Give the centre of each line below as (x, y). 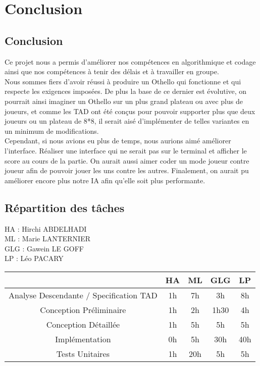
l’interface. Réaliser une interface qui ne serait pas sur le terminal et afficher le (126, 150)
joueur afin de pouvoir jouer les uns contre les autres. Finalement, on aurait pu (127, 170)
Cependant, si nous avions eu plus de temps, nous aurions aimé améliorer (118, 141)
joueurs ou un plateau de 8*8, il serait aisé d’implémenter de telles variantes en (127, 121)
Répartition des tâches (65, 207)
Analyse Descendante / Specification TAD (83, 295)
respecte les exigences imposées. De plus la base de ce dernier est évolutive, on (126, 91)
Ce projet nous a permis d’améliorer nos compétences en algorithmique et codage (130, 61)
